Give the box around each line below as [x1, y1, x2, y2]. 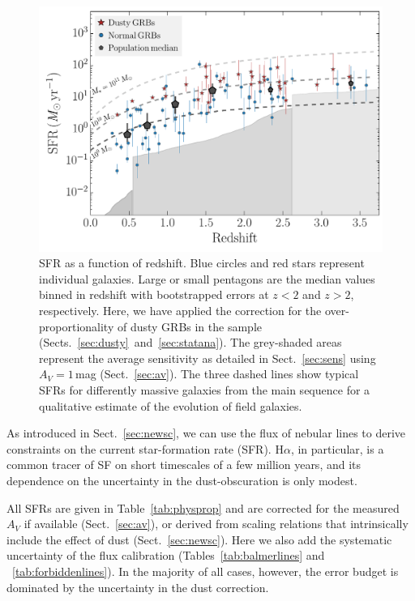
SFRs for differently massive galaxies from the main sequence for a [39, 381, 370, 399]
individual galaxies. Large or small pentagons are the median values [39, 270, 375, 287]
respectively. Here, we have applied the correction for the [39, 302, 322, 319]
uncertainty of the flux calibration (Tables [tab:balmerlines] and [6, 547, 325, 564]
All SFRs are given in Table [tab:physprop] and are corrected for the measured [6, 499, 400, 516]
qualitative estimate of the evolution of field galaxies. [39, 397, 302, 414]
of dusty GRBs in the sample [117, 318, 262, 335]
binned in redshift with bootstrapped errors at [39, 286, 269, 303]
